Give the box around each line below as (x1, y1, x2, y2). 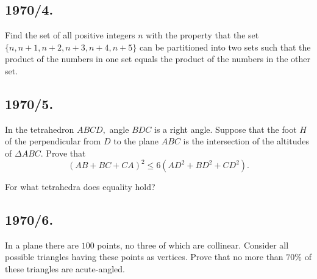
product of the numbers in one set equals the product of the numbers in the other (5, 52, 311, 65)
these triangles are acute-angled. (5, 263, 125, 275)
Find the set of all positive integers (5, 29, 135, 41)
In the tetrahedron (5, 122, 74, 135)
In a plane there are (5, 238, 79, 251)
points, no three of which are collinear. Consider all (97, 238, 289, 251)
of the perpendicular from (5, 135, 101, 147)
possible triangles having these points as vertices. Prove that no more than (5, 250, 283, 263)
